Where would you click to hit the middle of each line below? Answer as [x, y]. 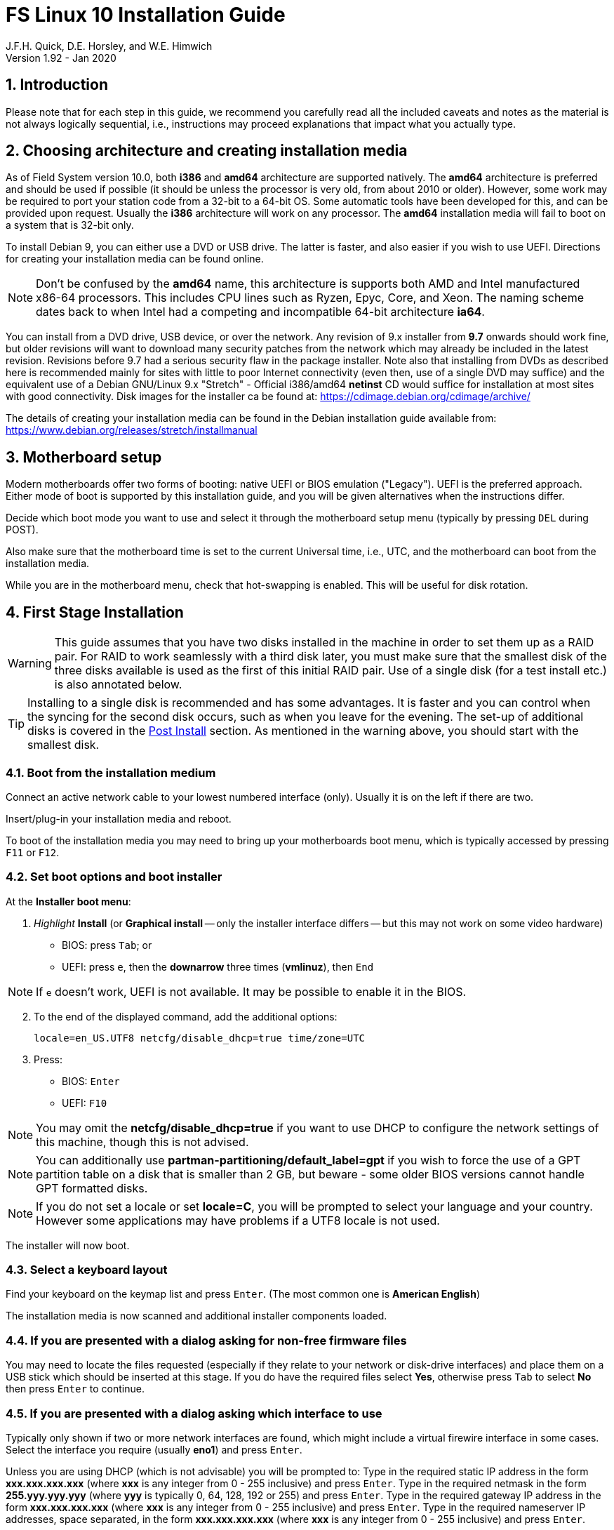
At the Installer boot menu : [68, 901]
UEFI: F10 [85, 1103]
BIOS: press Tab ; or [107, 945]
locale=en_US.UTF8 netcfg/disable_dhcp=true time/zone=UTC [200, 1038]
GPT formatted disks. [92, 1188]
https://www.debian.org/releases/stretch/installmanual [132, 430]
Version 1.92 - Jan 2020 [61, 58]
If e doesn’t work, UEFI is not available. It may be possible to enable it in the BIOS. [251, 991]
